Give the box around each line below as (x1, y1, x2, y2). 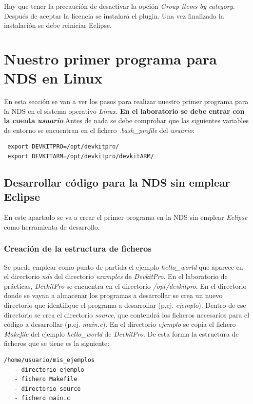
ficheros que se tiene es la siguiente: (4, 338, 110, 348)
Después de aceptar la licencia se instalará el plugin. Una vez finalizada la (4, 10, 224, 21)
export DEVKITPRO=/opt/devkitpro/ (7, 143, 119, 150)
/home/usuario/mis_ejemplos (4, 357, 95, 363)
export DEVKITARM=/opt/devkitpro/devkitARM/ (7, 153, 154, 160)
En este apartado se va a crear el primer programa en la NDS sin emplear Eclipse (4, 212, 248, 222)
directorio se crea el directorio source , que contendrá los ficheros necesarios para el (4, 309, 250, 319)
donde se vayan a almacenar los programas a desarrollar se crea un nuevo (4, 290, 223, 300)
